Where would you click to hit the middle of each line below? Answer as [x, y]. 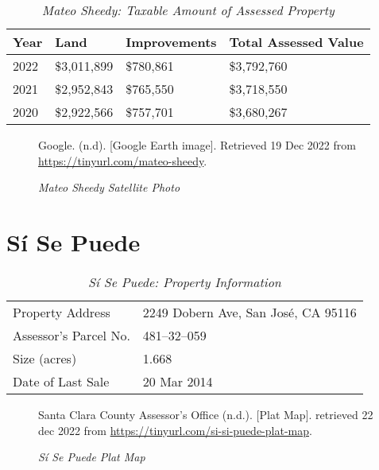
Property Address [62, 312]
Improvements [171, 42]
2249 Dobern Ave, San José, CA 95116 [249, 312]
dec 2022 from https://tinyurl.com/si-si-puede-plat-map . [175, 430]
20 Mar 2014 [178, 381]
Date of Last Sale [61, 381]
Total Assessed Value [296, 42]
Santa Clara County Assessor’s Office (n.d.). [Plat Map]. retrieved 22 [206, 414]
